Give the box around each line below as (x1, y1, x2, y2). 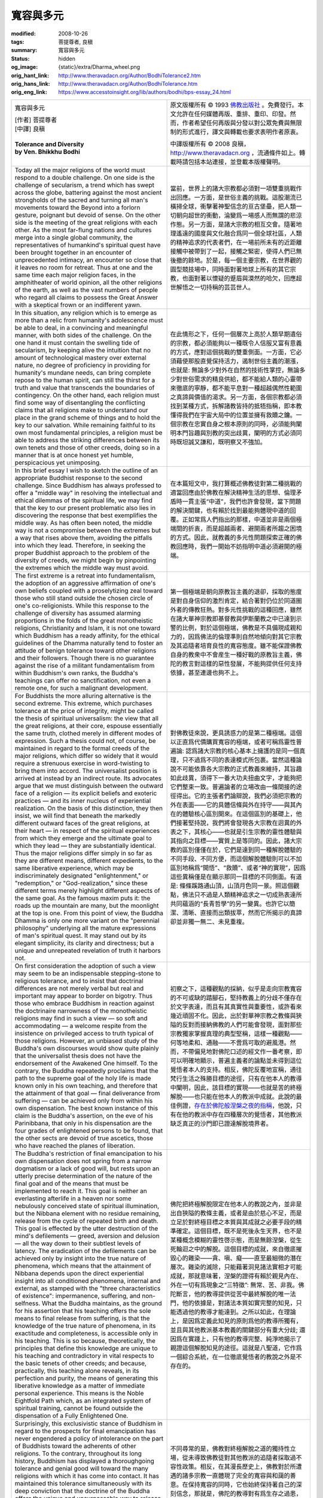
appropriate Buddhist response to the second (14, 473, 143, 482)
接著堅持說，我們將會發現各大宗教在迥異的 (176, 819, 296, 827)
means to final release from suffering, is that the (14, 1314, 150, 1322)
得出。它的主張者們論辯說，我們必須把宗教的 (176, 792, 302, 800)
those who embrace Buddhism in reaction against (14, 999, 155, 1007)
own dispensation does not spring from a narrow (14, 1156, 152, 1165)
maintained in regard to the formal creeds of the (14, 744, 150, 752)
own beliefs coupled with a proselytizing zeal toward (14, 586, 163, 594)
